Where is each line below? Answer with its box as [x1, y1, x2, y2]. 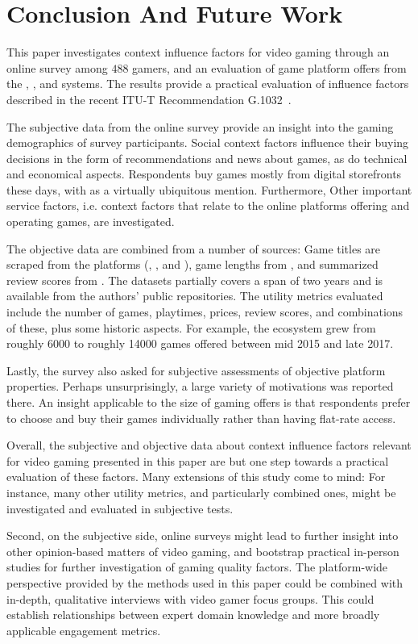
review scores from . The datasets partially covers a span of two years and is [6, 271, 383, 288]
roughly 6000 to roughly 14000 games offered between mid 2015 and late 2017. [6, 335, 394, 352]
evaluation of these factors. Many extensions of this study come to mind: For [6, 468, 386, 485]
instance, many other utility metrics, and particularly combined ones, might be [6, 483, 396, 500]
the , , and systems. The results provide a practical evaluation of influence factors [6, 75, 409, 92]
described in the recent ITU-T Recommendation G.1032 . [6, 90, 292, 107]
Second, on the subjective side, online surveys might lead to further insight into [6, 527, 399, 544]
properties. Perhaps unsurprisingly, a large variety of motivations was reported [6, 378, 394, 395]
